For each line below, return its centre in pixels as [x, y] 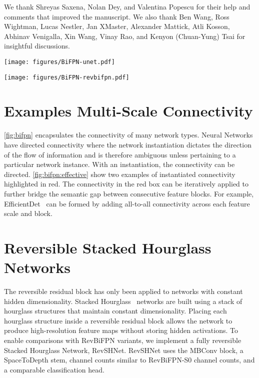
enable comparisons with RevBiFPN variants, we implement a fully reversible [123, 340]
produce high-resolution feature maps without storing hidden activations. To [121, 330]
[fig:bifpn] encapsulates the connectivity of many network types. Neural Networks [128, 135]
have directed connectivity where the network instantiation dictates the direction [128, 144]
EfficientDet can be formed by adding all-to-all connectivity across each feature [127, 203]
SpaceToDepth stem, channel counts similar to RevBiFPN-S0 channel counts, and [129, 360]
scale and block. [28, 213]
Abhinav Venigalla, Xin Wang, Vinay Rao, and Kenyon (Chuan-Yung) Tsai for [125, 36]
